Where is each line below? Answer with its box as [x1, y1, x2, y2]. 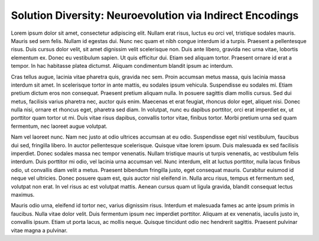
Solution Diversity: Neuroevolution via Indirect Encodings [11, 9, 299, 22]
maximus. [11, 191, 35, 198]
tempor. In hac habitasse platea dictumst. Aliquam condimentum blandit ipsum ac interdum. [11, 62, 233, 70]
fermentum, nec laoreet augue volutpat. [11, 123, 108, 130]
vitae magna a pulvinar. [11, 227, 68, 234]
